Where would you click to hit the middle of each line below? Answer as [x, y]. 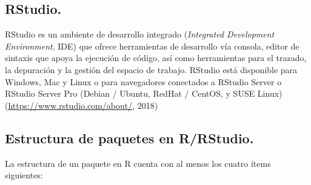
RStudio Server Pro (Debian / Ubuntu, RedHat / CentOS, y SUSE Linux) [144, 93]
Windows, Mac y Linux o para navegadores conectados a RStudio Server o [143, 81]
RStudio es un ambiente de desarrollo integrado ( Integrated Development [140, 34]
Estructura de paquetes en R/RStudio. [129, 138]
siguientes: [24, 175]
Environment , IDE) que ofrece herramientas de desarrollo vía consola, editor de [152, 46]
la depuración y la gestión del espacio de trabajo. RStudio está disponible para [151, 69]
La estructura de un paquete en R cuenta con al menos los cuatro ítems [138, 163]
